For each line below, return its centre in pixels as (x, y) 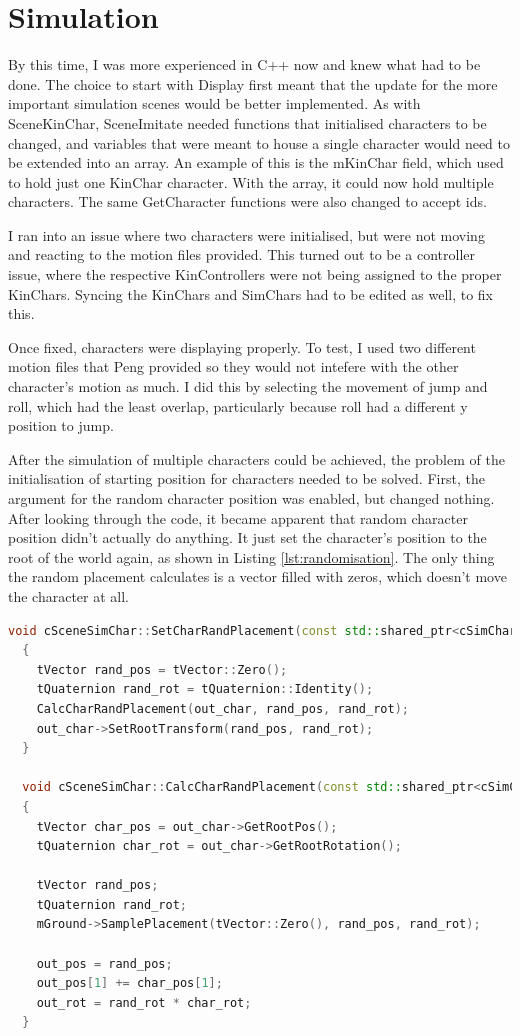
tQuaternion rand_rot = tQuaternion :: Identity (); (205, 689)
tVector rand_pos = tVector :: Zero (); (162, 669)
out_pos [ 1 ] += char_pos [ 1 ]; (129, 983)
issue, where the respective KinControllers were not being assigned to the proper (255, 274)
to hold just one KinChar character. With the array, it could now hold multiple (251, 181)
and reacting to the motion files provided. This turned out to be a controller (242, 254)
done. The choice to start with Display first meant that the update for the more (253, 83)
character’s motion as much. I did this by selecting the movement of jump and (248, 386)
